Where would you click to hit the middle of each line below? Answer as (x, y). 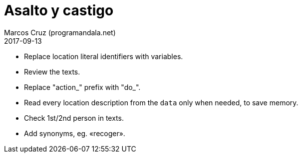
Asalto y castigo (59, 10)
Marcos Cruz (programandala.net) (60, 32)
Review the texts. (52, 72)
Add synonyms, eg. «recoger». (75, 133)
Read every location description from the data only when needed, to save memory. (161, 102)
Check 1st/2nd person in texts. (74, 118)
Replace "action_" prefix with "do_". (82, 87)
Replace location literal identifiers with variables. (104, 56)
